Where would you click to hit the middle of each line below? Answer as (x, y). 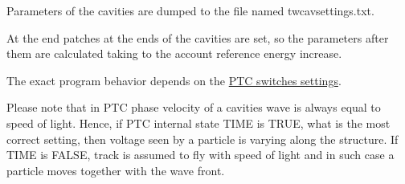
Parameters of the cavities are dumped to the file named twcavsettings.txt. (190, 10)
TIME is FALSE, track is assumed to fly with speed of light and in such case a (200, 155)
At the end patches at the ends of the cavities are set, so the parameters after (198, 37)
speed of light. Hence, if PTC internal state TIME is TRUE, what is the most (198, 123)
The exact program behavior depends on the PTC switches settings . (174, 80)
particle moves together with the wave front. (116, 170)
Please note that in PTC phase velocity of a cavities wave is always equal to (194, 107)
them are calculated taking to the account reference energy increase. (174, 53)
